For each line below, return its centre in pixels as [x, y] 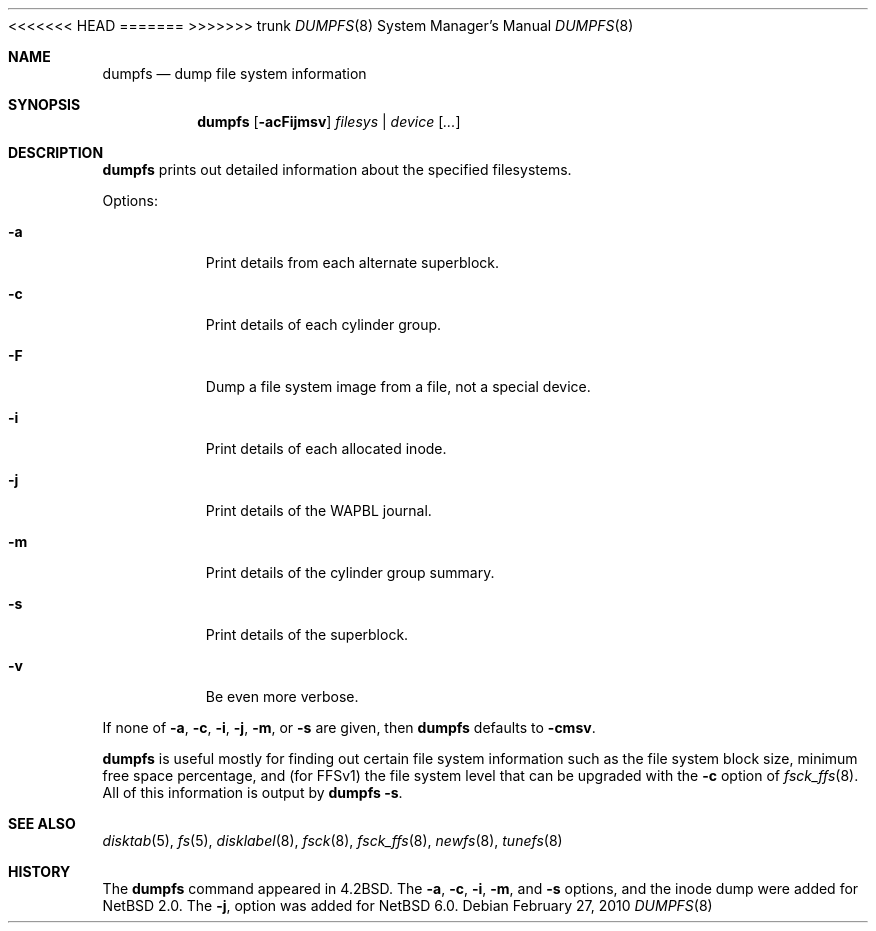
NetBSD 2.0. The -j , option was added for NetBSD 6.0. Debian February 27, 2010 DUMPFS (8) [407, 905]
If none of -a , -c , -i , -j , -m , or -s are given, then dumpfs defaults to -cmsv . [349, 727]
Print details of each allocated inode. [326, 448]
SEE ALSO [42, 823]
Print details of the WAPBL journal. [318, 510]
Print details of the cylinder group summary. [350, 572]
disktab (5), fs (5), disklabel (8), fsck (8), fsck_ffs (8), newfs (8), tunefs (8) [332, 840]
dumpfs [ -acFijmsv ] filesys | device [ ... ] [329, 121]
